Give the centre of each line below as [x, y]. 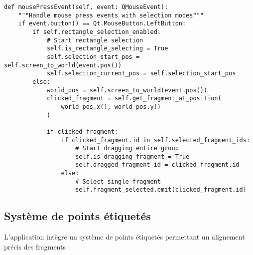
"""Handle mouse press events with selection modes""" [111, 15]
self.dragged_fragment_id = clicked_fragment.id [157, 165]
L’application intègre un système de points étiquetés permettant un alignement [125, 237]
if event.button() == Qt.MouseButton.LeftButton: [102, 24]
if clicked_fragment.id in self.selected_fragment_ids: [155, 140]
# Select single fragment [118, 181]
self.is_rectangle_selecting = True [107, 49]
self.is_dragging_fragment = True [132, 156]
